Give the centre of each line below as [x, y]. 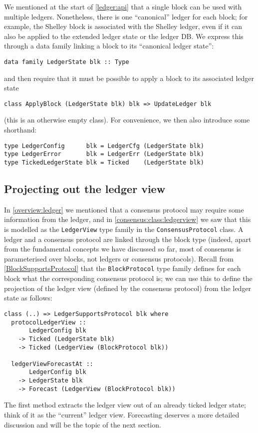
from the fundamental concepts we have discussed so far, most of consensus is [123, 249]
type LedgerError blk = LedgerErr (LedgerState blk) [104, 154]
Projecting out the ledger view [85, 189]
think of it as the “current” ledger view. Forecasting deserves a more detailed [122, 415]
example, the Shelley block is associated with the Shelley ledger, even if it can [123, 26]
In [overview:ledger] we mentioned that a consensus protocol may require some [124, 209]
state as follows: [28, 298]
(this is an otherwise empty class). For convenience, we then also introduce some [127, 120]
